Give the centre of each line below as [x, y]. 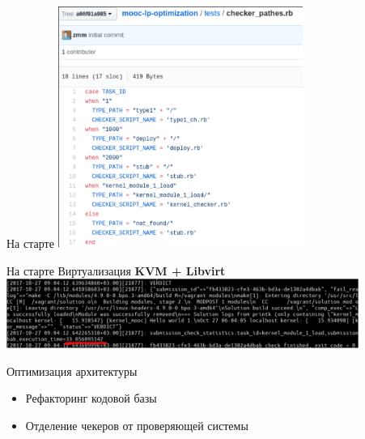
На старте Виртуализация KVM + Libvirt [116, 270]
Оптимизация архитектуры [72, 371]
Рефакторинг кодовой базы [91, 398]
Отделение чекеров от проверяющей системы [137, 425]
